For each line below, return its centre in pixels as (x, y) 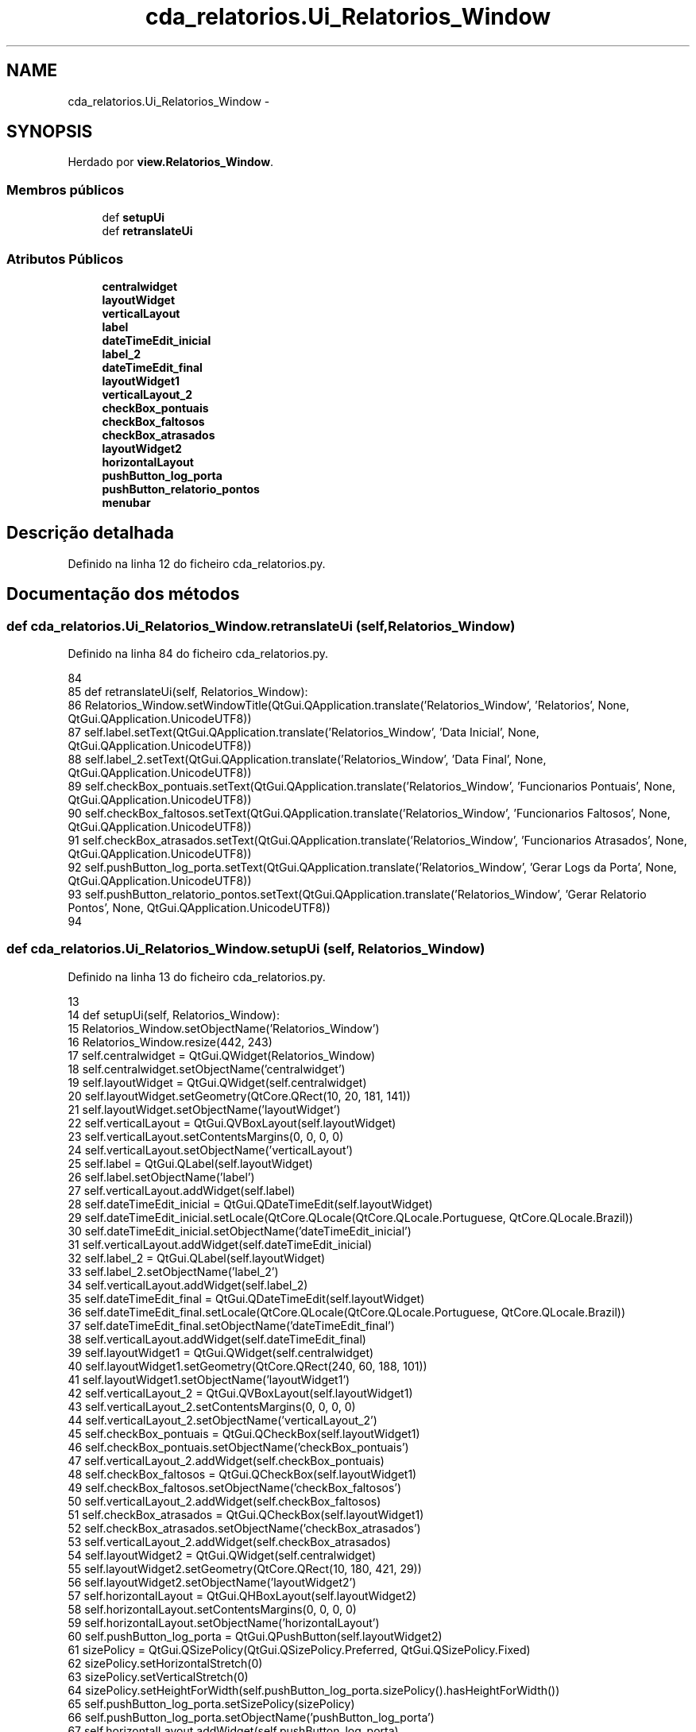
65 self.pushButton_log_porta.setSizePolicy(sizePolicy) (211, 1703)
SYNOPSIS (50, 132)
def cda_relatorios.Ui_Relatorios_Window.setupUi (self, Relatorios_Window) (246, 949)
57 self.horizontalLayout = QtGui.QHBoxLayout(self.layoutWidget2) (242, 1595)
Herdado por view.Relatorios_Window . (171, 162)
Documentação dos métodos (123, 594)
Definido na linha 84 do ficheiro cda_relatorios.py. (198, 653)
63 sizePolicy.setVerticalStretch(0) (158, 1676)
